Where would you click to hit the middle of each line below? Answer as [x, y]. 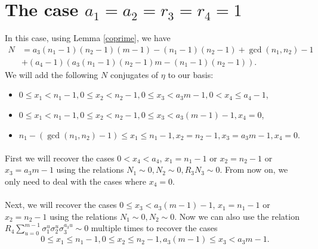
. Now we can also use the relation [237, 216]
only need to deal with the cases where [75, 181]
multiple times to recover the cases [154, 228]
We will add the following [52, 74]
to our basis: [191, 74]
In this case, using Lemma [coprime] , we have [88, 38]
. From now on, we [254, 169]
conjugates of [134, 74]
